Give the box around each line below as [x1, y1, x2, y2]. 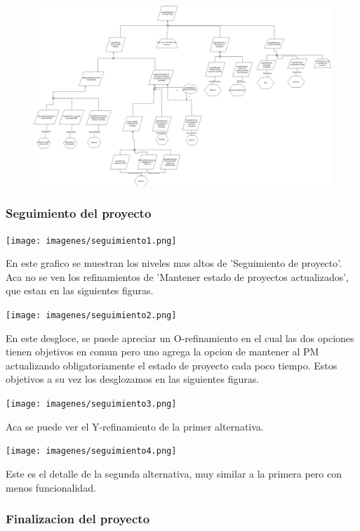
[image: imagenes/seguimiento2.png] [6, 310, 177, 320]
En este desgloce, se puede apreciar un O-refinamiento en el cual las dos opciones [6, 330, 354, 345]
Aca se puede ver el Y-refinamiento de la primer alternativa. [6, 419, 264, 433]
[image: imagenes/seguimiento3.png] [6, 399, 177, 409]
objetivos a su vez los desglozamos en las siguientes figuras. [6, 372, 260, 386]
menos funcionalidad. [6, 480, 96, 494]
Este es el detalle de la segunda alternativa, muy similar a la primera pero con [6, 466, 342, 480]
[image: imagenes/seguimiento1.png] [6, 235, 177, 246]
